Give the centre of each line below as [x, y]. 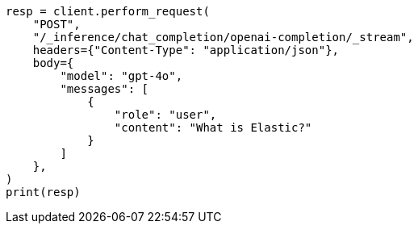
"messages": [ [104, 89]
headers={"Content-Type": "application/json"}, [186, 50]
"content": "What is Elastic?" [213, 128]
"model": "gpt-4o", [121, 76]
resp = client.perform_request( [108, 11]
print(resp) [43, 192]
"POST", [56, 24]
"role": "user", [165, 115]
